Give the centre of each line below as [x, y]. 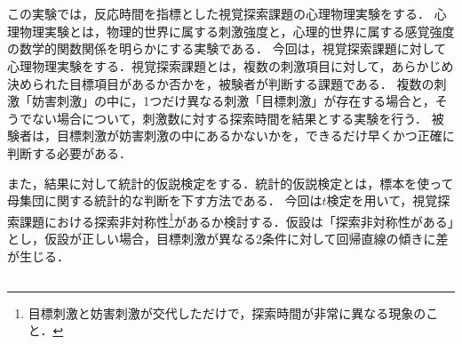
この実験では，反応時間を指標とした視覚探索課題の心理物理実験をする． [219, 14]
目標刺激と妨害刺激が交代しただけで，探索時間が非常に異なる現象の [227, 312]
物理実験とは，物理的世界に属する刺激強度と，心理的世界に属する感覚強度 [237, 31]
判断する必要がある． [69, 152]
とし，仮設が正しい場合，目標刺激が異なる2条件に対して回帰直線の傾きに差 [228, 238]
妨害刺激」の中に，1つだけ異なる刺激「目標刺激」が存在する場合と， [233, 101]
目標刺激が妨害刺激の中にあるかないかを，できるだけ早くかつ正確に [255, 136]
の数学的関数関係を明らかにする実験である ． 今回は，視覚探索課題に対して [227, 48]
